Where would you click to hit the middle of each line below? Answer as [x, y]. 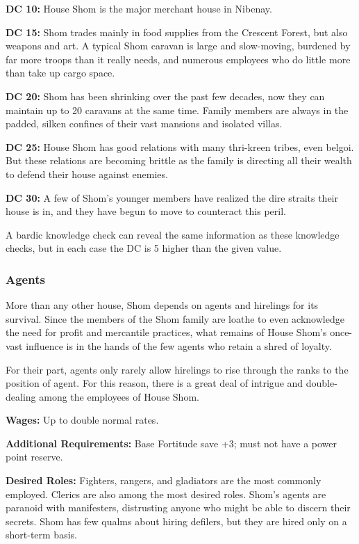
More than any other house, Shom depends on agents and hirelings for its [162, 305]
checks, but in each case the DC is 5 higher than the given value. [144, 248]
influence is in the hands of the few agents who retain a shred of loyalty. [179, 345]
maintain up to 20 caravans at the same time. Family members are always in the [177, 110]
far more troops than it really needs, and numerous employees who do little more [178, 59]
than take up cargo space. [60, 73]
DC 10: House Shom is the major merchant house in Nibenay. [139, 8]
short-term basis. [41, 535]
